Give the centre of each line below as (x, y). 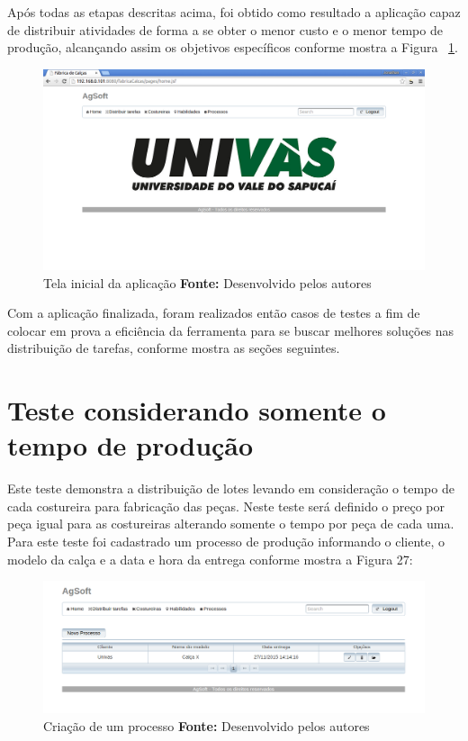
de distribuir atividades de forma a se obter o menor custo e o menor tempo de (225, 29)
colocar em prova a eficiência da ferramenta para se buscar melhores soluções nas (231, 330)
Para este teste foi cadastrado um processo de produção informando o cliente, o (226, 542)
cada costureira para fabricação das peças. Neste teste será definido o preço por (226, 506)
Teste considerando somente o (197, 410)
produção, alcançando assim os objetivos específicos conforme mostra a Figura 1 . (233, 47)
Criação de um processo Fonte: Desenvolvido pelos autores (207, 725)
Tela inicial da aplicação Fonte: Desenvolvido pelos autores (207, 282)
